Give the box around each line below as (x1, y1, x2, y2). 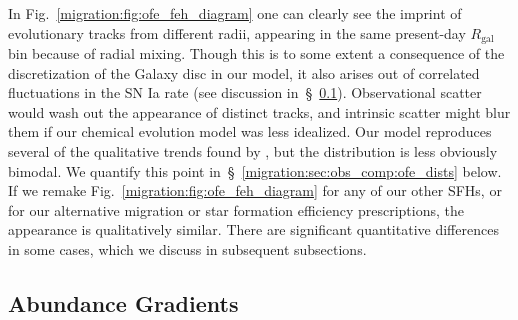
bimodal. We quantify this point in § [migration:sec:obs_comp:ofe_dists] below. (8, 160, 502, 181)
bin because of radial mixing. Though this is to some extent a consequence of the (8, 43, 505, 64)
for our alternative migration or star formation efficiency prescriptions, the (8, 199, 464, 220)
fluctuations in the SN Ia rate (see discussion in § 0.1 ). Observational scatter (8, 82, 482, 103)
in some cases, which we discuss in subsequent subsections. (8, 238, 367, 259)
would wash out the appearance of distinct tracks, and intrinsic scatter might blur (8, 101, 511, 122)
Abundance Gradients (8, 287, 239, 318)
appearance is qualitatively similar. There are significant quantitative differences (8, 219, 499, 240)
